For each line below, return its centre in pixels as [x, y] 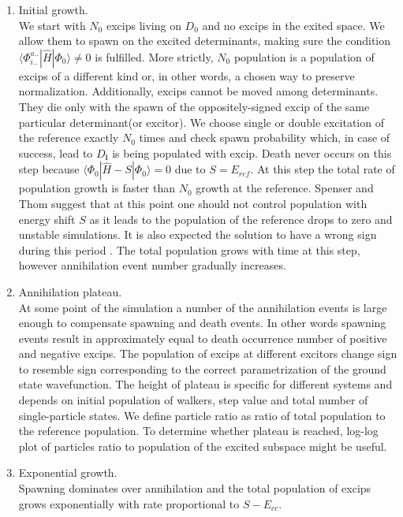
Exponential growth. [68, 472]
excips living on [144, 25]
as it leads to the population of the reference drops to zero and [241, 219]
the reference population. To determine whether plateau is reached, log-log [198, 431]
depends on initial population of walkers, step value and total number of [193, 400]
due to [190, 169]
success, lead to [56, 152]
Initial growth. [53, 9]
